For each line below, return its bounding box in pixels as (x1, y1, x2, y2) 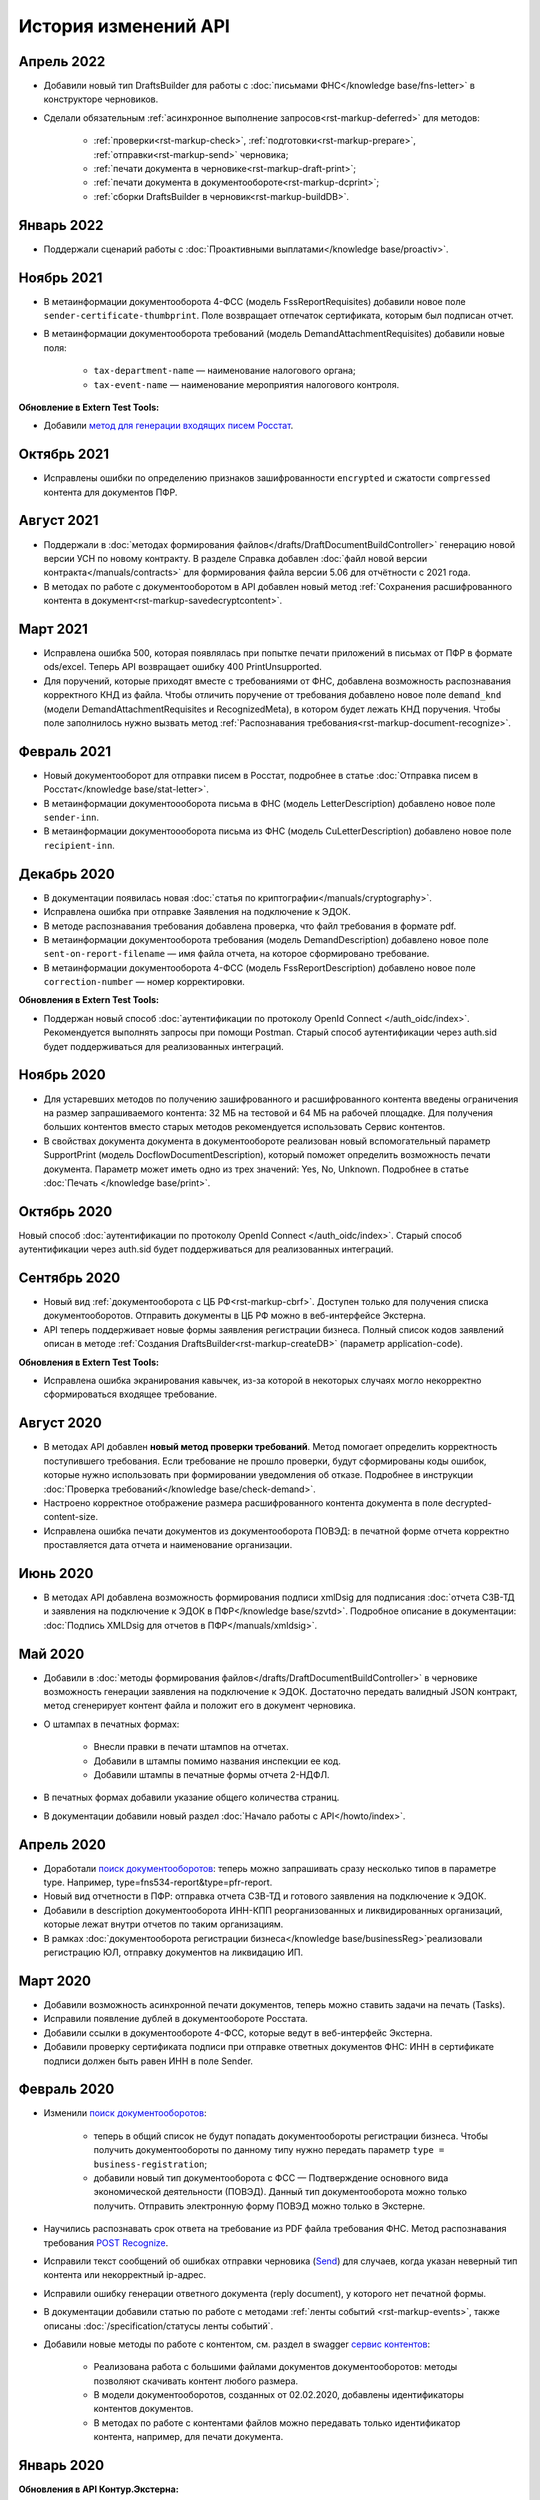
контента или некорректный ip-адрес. (43, 2269, 207, 2281)
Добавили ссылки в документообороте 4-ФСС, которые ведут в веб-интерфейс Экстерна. (43, 2026, 433, 2039)
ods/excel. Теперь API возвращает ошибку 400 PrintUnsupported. (43, 661, 322, 673)
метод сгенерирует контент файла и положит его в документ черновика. (43, 1700, 357, 1712)
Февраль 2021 (18, 743, 112, 760)
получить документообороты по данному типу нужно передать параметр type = (93, 2144, 445, 2156)
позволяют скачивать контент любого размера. (93, 2375, 299, 2387)
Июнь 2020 (18, 1565, 94, 1582)
